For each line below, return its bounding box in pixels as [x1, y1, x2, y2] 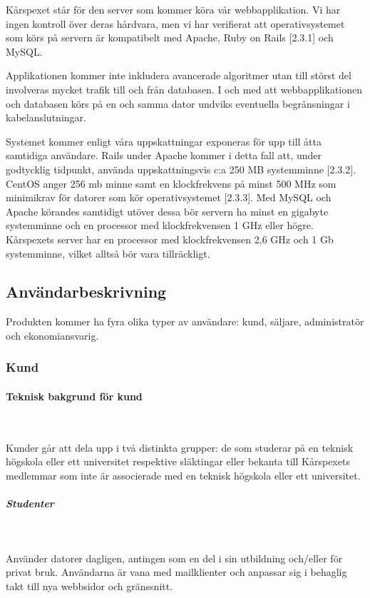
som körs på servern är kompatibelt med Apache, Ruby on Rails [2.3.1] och [6, 30, 334, 45]
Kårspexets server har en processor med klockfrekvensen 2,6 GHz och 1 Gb [6, 231, 334, 246]
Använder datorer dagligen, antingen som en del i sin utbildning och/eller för [6, 550, 343, 565]
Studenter [6, 496, 54, 511]
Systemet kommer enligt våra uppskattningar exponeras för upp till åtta [6, 133, 322, 148]
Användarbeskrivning [6, 280, 167, 303]
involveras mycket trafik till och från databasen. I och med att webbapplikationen [6, 81, 363, 96]
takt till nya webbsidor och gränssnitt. [6, 578, 173, 593]
